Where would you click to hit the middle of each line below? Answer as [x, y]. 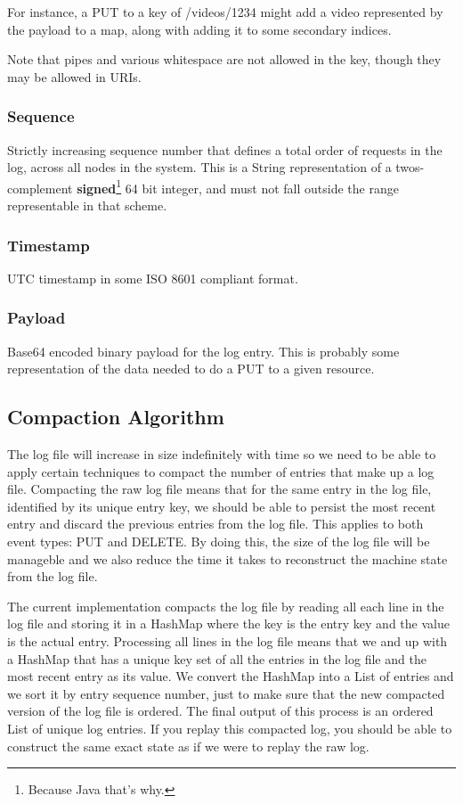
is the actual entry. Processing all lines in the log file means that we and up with [227, 640]
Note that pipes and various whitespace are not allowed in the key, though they [224, 59]
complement [40, 188]
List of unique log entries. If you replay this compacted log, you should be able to [230, 728]
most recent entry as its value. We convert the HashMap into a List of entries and [231, 676]
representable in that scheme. [87, 205]
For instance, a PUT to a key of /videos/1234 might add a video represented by [225, 12]
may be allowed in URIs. [74, 76]
